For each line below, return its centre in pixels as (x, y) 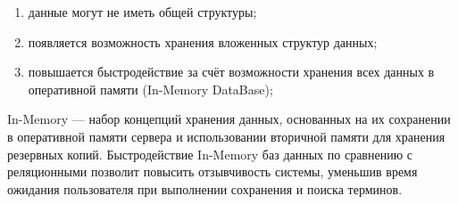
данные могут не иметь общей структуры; (142, 12)
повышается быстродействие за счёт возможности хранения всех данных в (231, 72)
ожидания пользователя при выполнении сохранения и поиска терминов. (205, 188)
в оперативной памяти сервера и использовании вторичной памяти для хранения (226, 136)
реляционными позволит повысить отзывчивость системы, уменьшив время (212, 171)
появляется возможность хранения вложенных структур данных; (203, 41)
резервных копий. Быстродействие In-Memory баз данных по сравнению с (210, 154)
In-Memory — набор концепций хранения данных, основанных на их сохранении (229, 119)
